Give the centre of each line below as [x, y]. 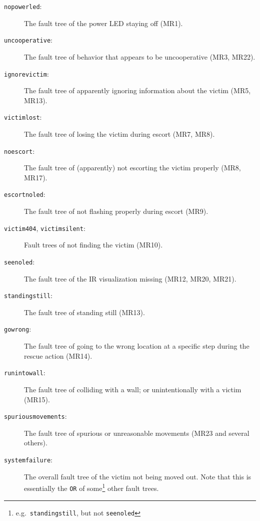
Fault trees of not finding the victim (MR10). [93, 245]
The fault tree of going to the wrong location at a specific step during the [137, 346]
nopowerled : [23, 6]
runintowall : [25, 372]
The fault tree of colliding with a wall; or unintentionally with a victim [133, 389]
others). [36, 443]
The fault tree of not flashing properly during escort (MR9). [116, 211]
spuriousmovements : [35, 416]
